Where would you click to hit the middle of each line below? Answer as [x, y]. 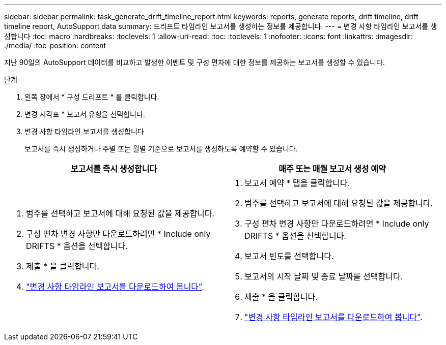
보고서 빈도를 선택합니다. [289, 256]
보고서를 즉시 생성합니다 [114, 169]
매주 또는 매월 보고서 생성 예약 [332, 169]
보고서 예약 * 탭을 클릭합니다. [297, 183]
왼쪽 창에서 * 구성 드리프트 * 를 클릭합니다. [92, 97]
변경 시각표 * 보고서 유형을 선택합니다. [85, 114]
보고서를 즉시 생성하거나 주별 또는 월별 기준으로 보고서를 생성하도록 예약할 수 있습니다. [161, 149]
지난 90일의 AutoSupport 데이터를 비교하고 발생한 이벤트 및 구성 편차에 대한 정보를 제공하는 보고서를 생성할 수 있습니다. [194, 62]
